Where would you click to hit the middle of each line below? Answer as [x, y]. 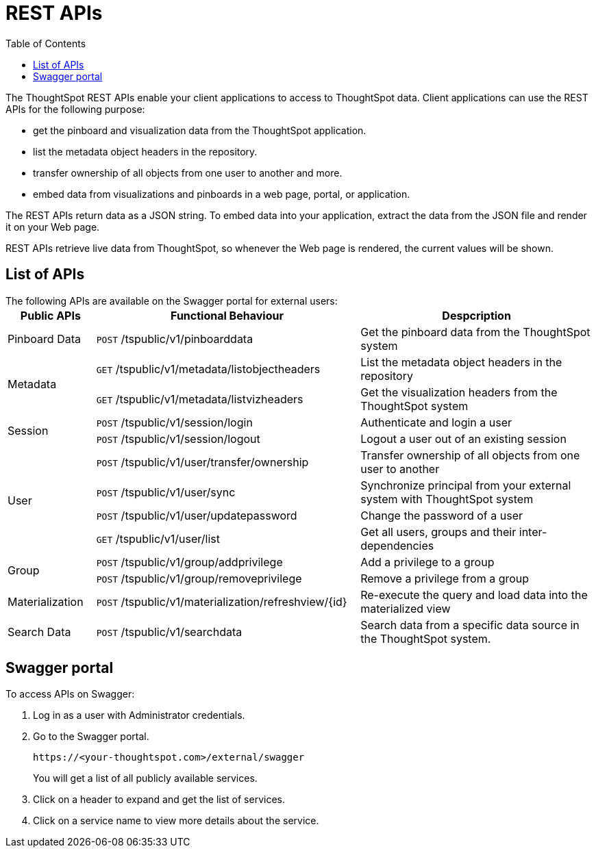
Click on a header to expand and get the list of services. [159, 800]
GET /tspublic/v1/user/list [158, 538]
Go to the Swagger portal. [91, 737]
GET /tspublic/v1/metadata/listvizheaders [200, 399]
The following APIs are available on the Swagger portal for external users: [172, 301]
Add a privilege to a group [427, 562]
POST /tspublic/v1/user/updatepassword [197, 515]
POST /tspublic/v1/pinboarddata [175, 339]
